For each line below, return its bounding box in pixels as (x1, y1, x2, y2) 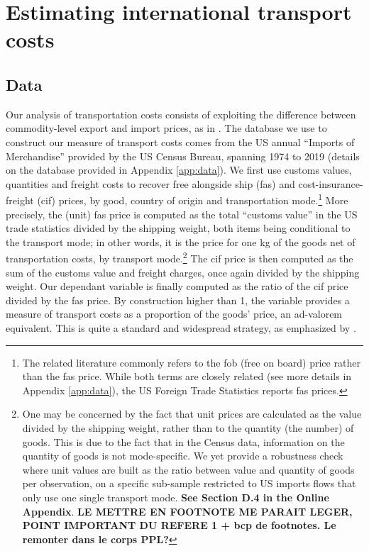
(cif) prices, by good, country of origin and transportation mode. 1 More (37, 191, 348, 207)
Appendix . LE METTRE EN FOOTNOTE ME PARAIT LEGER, (22, 503, 353, 518)
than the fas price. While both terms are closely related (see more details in (22, 369, 352, 384)
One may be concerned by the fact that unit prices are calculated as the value (22, 406, 362, 421)
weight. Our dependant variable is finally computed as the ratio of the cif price (6, 279, 348, 294)
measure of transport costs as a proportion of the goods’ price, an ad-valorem (6, 306, 343, 321)
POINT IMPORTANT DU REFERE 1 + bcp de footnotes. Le (22, 518, 336, 533)
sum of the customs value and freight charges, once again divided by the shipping (6, 265, 360, 279)
